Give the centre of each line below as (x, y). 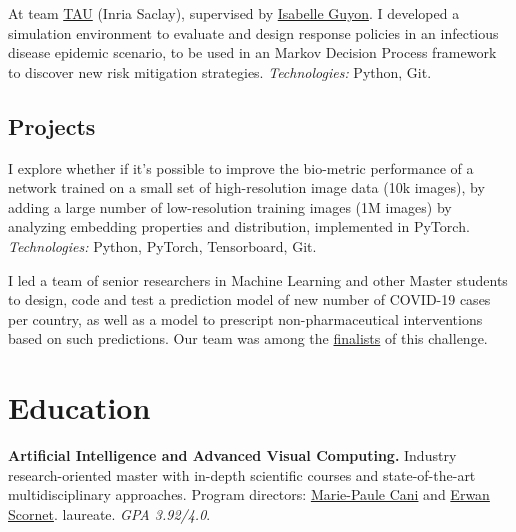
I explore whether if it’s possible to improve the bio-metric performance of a (241, 167)
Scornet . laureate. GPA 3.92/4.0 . (109, 513)
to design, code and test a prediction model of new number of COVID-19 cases (249, 299)
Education (79, 407)
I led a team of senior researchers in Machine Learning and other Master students (258, 279)
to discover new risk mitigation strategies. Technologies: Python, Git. (220, 71)
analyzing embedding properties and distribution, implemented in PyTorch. (239, 226)
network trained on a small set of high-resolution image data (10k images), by (246, 187)
